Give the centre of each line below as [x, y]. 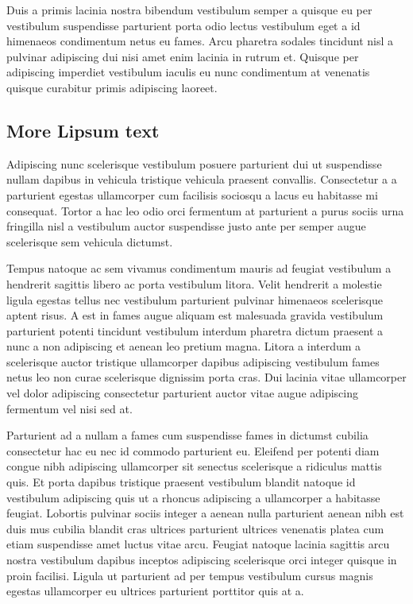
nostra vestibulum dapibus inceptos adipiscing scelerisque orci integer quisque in [202, 560]
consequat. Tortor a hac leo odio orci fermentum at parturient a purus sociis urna [205, 210]
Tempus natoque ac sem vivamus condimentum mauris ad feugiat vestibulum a [199, 268]
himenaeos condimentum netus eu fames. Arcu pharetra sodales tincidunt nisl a [200, 41]
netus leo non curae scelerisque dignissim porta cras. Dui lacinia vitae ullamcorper [206, 377]
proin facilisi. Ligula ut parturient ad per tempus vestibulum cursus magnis [190, 575]
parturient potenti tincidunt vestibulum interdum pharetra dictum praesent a [195, 330]
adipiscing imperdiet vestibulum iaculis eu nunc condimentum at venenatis [188, 72]
